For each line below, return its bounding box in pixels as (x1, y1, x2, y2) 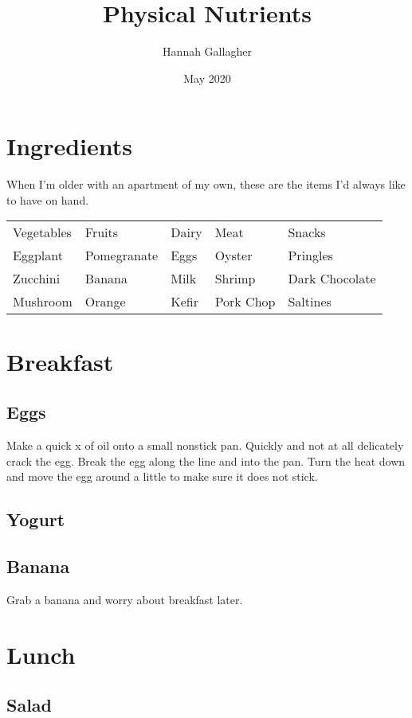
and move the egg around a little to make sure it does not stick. (6, 468, 318, 485)
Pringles (288, 246, 333, 265)
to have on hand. (6, 191, 89, 208)
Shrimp (214, 269, 256, 288)
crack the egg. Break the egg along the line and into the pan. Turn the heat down (6, 452, 406, 469)
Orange (84, 292, 126, 311)
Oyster (214, 246, 253, 265)
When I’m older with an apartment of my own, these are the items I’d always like (6, 176, 406, 193)
